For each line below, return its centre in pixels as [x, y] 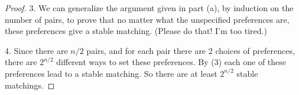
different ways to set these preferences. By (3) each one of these [171, 62]
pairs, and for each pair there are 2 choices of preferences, [191, 50]
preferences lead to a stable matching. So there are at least [111, 73]
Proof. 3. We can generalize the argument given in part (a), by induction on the [149, 8]
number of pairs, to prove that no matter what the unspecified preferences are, [147, 19]
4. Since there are [36, 50]
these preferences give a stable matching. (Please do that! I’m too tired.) [136, 31]
